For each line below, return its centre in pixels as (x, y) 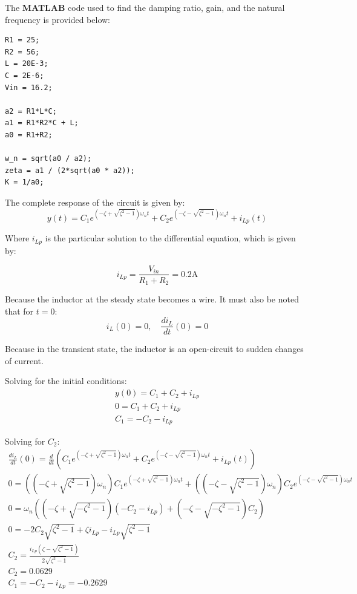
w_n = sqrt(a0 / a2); (48, 159)
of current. (24, 360)
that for (19, 311)
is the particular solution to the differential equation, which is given (170, 238)
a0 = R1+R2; (29, 135)
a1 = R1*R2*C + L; (42, 123)
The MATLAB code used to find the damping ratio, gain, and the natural (145, 7)
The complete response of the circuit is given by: (95, 202)
